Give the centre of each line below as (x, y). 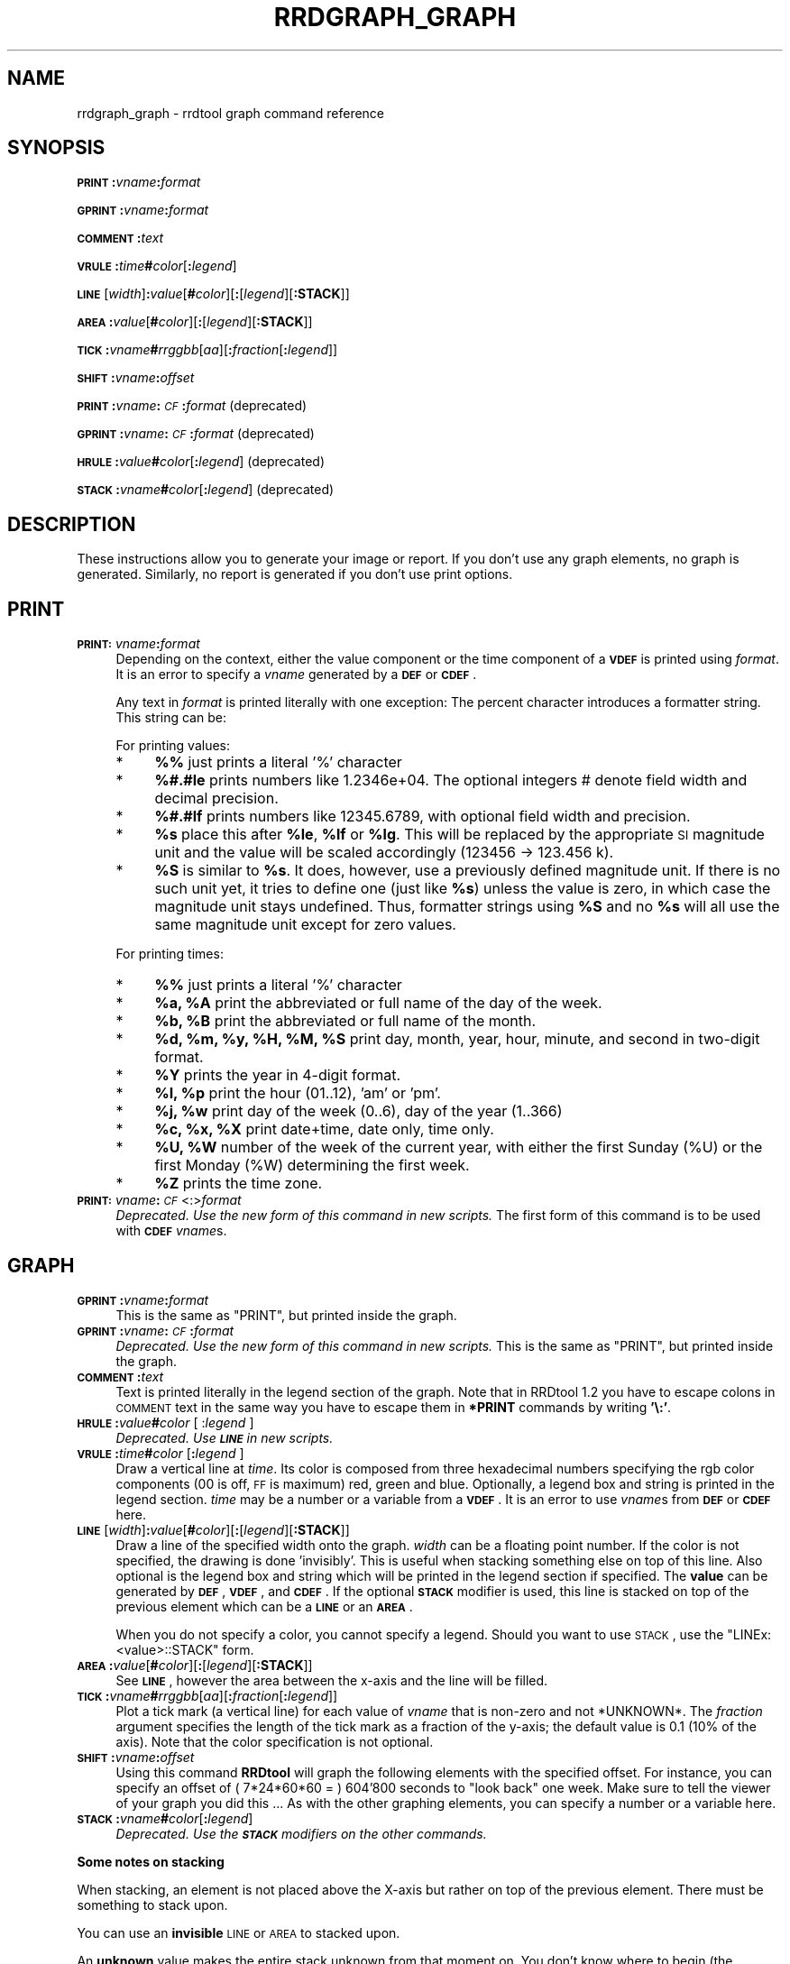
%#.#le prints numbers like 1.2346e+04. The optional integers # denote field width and (451, 780)
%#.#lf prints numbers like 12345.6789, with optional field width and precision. (423, 817)
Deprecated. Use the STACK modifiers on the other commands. (301, 1833)
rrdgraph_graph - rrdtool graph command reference (231, 113)
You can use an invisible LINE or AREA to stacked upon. (239, 1932)
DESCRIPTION (72, 524)
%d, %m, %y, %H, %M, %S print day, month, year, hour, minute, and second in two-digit (457, 1039)
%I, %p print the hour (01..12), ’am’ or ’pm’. (298, 1093)
